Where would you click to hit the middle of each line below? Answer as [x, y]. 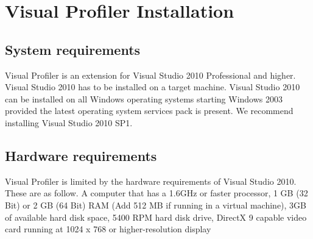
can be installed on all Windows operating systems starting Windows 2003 [144, 98]
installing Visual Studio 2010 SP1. [69, 122]
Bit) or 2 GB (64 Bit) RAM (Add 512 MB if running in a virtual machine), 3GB [156, 205]
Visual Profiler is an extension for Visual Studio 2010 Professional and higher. [150, 75]
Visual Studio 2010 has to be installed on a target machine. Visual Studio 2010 [153, 87]
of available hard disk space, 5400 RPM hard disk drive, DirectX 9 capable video [156, 217]
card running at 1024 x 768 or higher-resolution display [108, 229]
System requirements [73, 49]
